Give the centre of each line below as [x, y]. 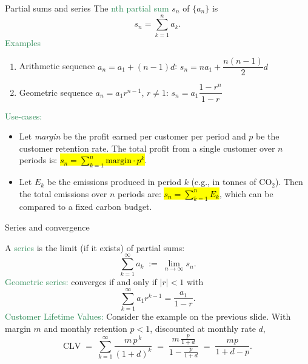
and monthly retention [85, 328]
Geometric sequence [56, 92]
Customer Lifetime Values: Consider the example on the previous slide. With [148, 316]
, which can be [246, 193]
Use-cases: [24, 116]
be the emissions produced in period [114, 182]
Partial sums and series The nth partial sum [87, 8]
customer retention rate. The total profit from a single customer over [147, 148]
